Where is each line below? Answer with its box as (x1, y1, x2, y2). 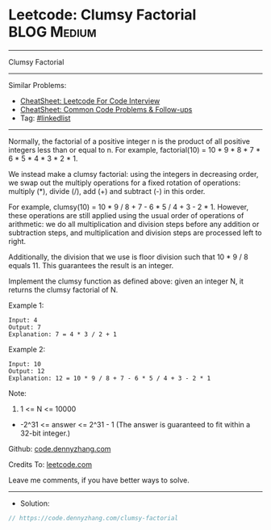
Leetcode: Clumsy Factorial (8, 6, 197, 24)
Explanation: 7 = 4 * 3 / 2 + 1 (8, 330, 117, 339)
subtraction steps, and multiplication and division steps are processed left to (8, 228, 262, 238)
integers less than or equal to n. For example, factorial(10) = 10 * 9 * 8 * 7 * (8, 145, 261, 154)
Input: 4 (8, 316, 38, 324)
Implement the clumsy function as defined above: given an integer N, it (8, 276, 244, 286)
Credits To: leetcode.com (8, 459, 93, 469)
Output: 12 (8, 367, 45, 375)
